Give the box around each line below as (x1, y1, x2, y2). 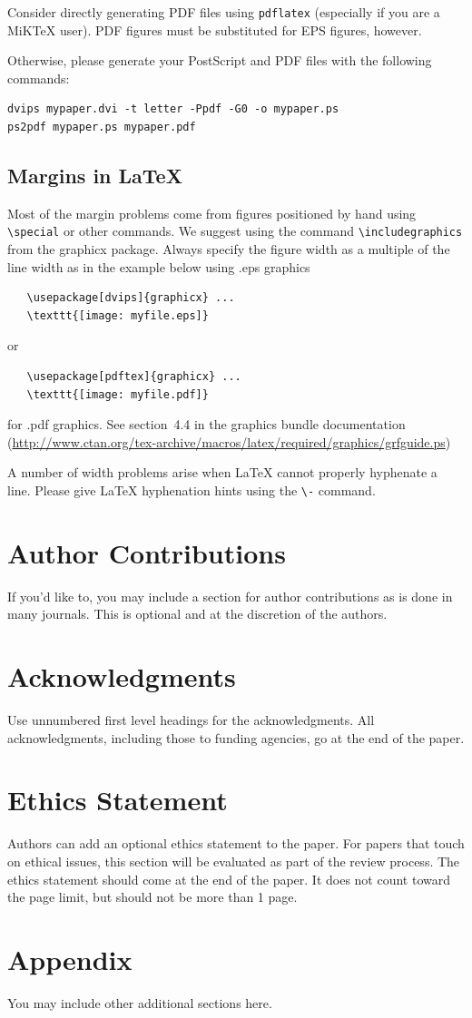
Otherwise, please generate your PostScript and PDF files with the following (7, 51, 432, 70)
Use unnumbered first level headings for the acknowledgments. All (7, 710, 375, 729)
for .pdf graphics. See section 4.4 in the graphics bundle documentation (7, 415, 406, 434)
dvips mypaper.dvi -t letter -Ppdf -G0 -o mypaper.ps (7, 103, 339, 116)
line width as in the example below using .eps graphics (7, 257, 310, 276)
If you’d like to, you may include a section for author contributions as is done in (7, 586, 453, 605)
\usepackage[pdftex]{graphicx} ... (26, 370, 241, 384)
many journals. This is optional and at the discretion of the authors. (7, 604, 388, 623)
